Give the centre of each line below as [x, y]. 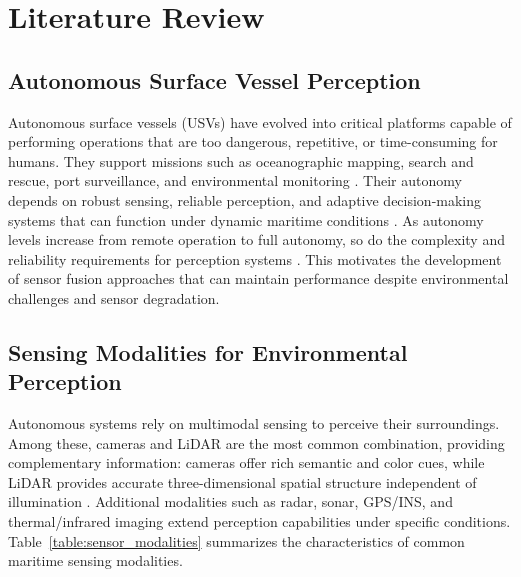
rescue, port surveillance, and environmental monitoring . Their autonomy [235, 180]
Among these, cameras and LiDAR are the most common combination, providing [256, 442]
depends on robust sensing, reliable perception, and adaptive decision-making [245, 199]
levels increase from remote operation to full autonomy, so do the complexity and [256, 239]
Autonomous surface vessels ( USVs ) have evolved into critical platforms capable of [260, 121]
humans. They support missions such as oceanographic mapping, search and [241, 160]
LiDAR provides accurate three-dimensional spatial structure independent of [242, 481]
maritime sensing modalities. [95, 560]
